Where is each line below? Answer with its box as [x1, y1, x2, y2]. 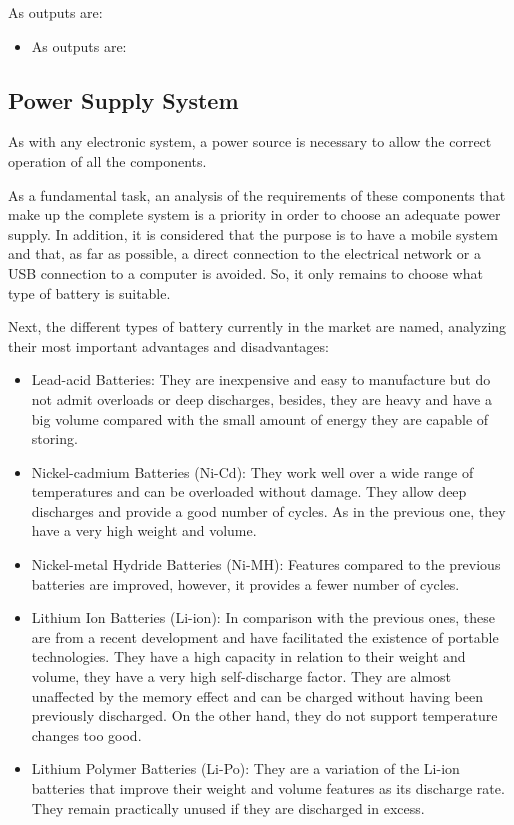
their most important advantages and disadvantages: [8, 335, 329, 356]
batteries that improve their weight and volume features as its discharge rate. [31, 778, 505, 799]
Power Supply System [8, 84, 239, 115]
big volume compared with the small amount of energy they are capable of [31, 408, 489, 429]
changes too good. [31, 724, 142, 745]
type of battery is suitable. [8, 282, 171, 303]
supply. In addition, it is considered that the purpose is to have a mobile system [8, 223, 498, 244]
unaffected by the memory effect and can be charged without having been [31, 685, 483, 706]
